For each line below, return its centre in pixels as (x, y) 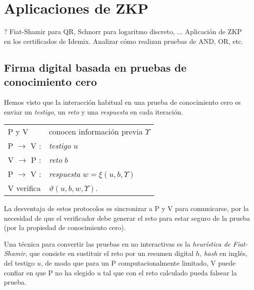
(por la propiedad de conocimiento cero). (65, 227)
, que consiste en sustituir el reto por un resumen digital (109, 253)
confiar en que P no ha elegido (49, 272)
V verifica (24, 188)
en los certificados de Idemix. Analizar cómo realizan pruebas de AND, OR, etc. (124, 41)
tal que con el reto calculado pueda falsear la (170, 272)
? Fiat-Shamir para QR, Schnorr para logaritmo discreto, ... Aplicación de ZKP (123, 31)
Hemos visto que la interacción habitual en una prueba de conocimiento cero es (122, 102)
